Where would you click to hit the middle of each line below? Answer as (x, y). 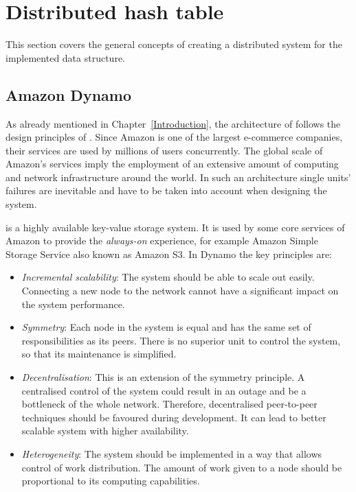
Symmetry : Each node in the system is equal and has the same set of (166, 327)
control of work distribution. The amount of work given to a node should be (182, 467)
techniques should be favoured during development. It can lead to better (174, 417)
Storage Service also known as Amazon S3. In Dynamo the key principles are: (169, 254)
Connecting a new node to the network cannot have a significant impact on (180, 291)
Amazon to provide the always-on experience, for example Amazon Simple (162, 241)
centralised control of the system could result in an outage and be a (164, 390)
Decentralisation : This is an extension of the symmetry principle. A (163, 377)
